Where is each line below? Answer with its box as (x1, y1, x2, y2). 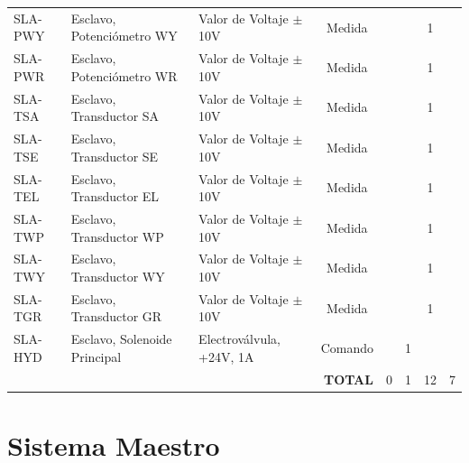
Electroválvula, (198, 329, 280, 348)
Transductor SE (70, 146, 159, 165)
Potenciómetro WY (70, 26, 178, 45)
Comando (320, 338, 373, 357)
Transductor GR (70, 307, 162, 326)
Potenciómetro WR (70, 66, 178, 85)
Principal (70, 347, 122, 366)
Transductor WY (70, 266, 165, 285)
